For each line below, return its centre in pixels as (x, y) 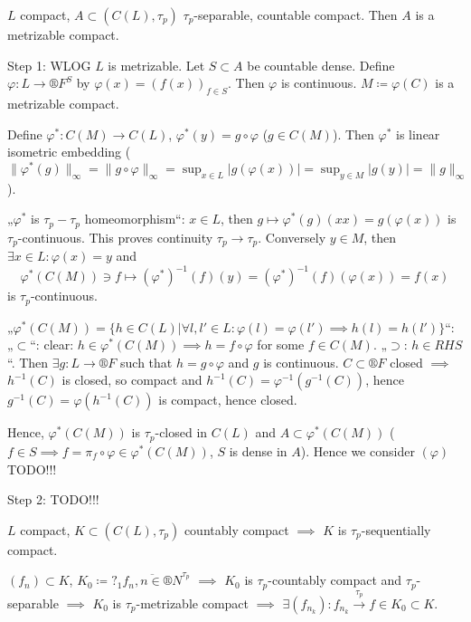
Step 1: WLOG (49, 65)
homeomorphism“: (135, 219)
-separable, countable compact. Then (296, 14)
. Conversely (292, 237)
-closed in (181, 432)
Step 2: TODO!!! (53, 499)
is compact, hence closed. (228, 400)
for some (281, 344)
